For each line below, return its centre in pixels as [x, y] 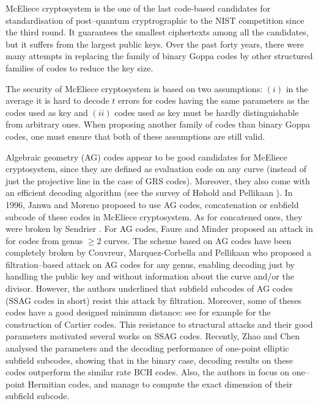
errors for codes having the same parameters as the [214, 100]
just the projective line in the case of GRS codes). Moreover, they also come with [158, 180]
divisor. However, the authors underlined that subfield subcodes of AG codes [149, 288]
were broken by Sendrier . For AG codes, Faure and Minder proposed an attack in [159, 229]
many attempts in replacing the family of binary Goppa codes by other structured [159, 56]
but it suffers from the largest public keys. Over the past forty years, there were [155, 44]
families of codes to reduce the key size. [79, 67]
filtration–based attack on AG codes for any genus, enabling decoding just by [150, 264]
